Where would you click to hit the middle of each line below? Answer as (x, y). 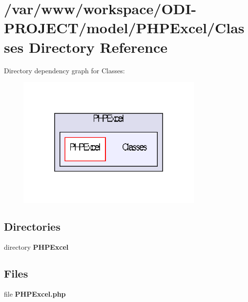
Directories (32, 226)
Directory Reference (98, 47)
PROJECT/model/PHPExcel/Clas (124, 28)
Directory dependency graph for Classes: (64, 70)
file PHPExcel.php (35, 293)
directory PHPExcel (36, 247)
